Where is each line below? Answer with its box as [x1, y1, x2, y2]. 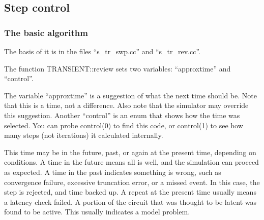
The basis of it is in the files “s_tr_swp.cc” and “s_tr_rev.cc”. [4, 46, 200, 56]
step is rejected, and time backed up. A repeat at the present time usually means [4, 187, 256, 197]
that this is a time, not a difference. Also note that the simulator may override [4, 100, 249, 111]
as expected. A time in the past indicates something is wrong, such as [4, 166, 221, 177]
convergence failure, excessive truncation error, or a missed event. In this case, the [4, 176, 260, 187]
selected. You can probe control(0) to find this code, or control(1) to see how [4, 120, 243, 130]
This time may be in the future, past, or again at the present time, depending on [4, 146, 256, 157]
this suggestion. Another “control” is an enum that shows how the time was [4, 109, 240, 120]
